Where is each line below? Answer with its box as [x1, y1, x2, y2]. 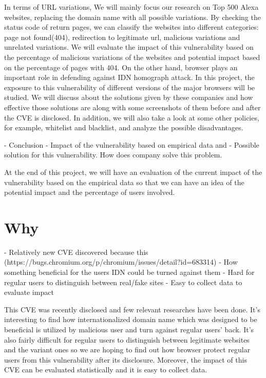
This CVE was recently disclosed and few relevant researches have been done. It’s [4, 304, 260, 314]
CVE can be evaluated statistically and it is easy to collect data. [4, 364, 207, 375]
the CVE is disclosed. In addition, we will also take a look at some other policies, [4, 112, 259, 123]
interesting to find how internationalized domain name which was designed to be [4, 314, 257, 325]
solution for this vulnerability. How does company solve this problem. [4, 149, 222, 160]
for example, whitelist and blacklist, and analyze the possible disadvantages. [4, 122, 243, 133]
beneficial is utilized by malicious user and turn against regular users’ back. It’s [4, 324, 254, 334]
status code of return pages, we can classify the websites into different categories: [4, 22, 259, 32]
